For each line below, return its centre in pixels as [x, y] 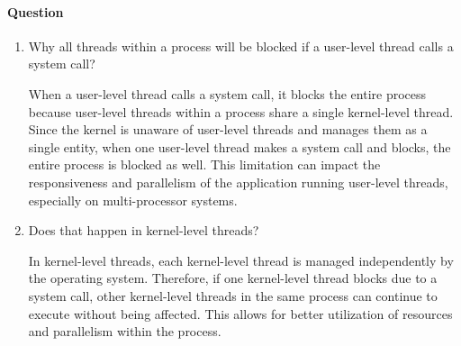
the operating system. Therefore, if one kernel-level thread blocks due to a [233, 278]
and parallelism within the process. [125, 331]
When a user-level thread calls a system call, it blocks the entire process [227, 93]
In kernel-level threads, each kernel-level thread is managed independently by [241, 260]
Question [36, 11]
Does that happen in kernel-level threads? [144, 230]
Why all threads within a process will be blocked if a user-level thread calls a [241, 46]
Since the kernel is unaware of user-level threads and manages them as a [228, 129]
